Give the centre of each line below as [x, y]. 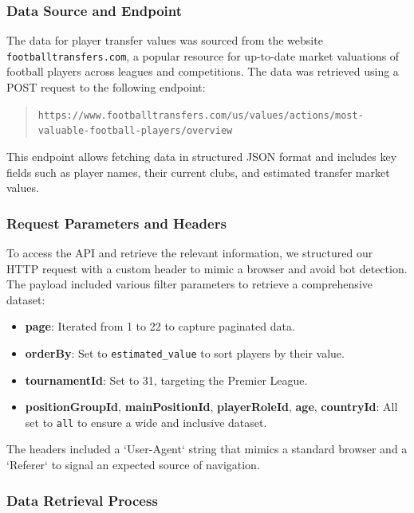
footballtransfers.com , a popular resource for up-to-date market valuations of [203, 55]
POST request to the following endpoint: [106, 87]
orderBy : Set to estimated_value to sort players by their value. [185, 352]
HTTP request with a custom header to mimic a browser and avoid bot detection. [207, 268]
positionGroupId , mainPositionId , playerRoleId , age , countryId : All [211, 407]
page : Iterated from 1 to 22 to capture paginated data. [160, 326]
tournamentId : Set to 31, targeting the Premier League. [166, 380]
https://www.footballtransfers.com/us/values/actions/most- [201, 115]
